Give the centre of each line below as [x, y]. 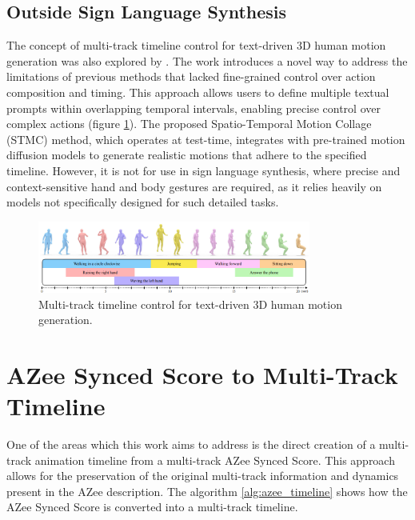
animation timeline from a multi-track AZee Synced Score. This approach [215, 460]
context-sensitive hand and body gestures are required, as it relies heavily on [194, 186]
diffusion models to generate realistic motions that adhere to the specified [187, 155]
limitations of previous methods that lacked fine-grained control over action [191, 76]
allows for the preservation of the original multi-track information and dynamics [203, 476]
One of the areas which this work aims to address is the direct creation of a [191, 444]
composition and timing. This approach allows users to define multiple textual [198, 92]
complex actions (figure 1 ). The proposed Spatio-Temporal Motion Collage [189, 124]
